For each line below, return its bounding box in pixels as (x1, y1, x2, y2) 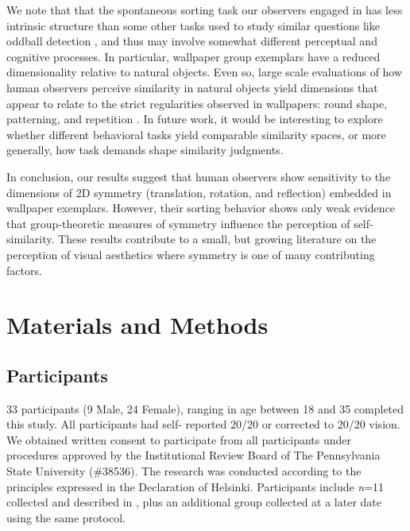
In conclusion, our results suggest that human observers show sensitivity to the (6, 168, 391, 184)
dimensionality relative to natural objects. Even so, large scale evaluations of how (6, 64, 403, 80)
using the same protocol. (6, 509, 126, 525)
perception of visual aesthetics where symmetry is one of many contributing (6, 246, 375, 262)
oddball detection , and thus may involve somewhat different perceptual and (6, 33, 377, 49)
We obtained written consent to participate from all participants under (6, 431, 351, 448)
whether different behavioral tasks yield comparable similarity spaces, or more (6, 126, 386, 142)
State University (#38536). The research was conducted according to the (6, 463, 362, 479)
